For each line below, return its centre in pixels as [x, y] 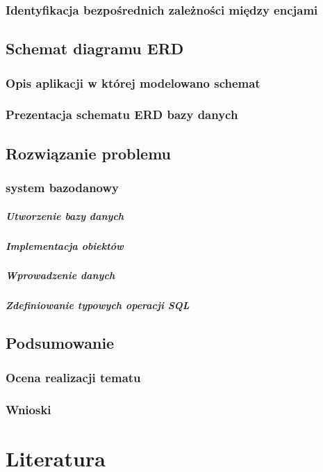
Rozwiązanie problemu [89, 153]
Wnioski [28, 409]
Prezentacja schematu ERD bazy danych [122, 115]
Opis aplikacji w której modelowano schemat [133, 82]
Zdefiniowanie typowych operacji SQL [98, 305]
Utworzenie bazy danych [65, 215]
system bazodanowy [63, 188]
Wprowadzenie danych [60, 275]
